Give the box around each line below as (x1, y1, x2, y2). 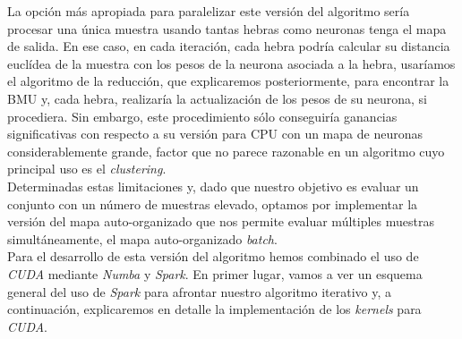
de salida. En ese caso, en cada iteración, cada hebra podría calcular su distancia (7, 37, 450, 55)
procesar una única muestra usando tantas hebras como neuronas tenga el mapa (7, 19, 447, 38)
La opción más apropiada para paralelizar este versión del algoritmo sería (7, 2, 410, 20)
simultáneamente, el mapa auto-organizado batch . (7, 229, 278, 248)
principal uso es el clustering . (7, 159, 167, 178)
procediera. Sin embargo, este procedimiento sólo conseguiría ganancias (7, 106, 398, 125)
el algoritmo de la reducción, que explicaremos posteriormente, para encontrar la (7, 72, 449, 90)
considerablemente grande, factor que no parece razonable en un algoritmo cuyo (7, 141, 445, 160)
